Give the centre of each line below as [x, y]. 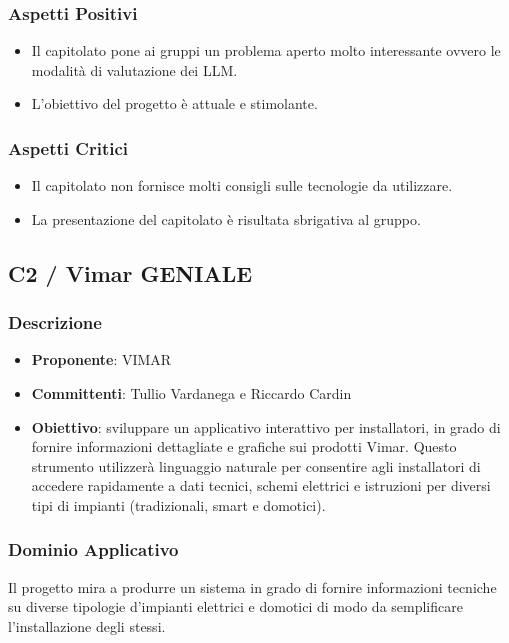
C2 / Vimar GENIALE [130, 272]
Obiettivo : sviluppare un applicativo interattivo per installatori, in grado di [266, 426]
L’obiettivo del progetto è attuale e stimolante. [174, 103]
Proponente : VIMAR [101, 359]
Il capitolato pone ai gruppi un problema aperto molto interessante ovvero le [266, 50]
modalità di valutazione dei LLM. [134, 69]
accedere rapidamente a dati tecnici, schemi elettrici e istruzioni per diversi [261, 485]
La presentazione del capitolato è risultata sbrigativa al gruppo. [226, 218]
